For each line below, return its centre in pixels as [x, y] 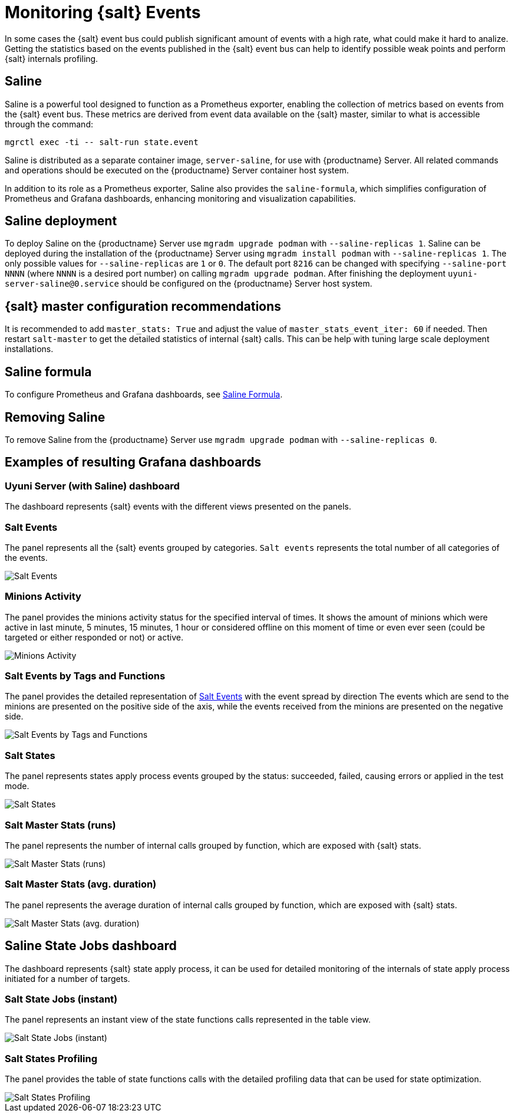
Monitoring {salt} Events [103, 12]
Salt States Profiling [51, 1058]
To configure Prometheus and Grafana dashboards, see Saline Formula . [144, 395]
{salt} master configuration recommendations [143, 306]
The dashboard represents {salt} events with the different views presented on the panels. [178, 507]
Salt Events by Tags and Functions [85, 676]
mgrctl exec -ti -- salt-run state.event [102, 142]
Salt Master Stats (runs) [60, 825]
